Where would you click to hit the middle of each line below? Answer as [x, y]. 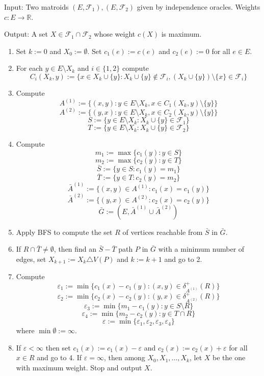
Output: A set [26, 34]
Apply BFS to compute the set [64, 232]
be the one [229, 357]
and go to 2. [183, 259]
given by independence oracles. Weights [199, 7]
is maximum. [181, 34]
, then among [124, 357]
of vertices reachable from [163, 232]
